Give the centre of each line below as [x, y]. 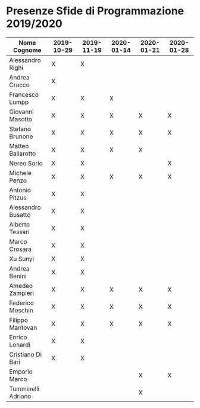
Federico [22, 303]
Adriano [20, 396]
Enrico [18, 337]
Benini [18, 276]
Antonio [20, 190]
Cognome [27, 50]
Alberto [19, 224]
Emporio [21, 372]
